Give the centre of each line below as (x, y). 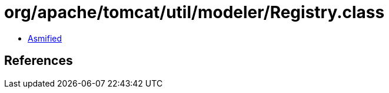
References (39, 61)
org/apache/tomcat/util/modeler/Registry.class (194, 12)
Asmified (45, 38)
